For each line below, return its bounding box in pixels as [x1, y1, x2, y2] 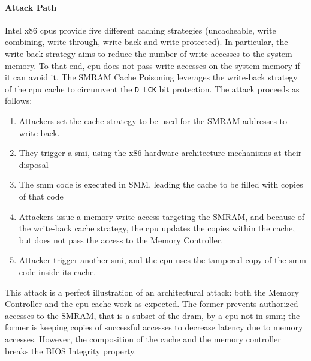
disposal [19, 158, 49, 170]
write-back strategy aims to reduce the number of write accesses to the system [5, 47, 292, 59]
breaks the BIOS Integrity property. [5, 344, 137, 357]
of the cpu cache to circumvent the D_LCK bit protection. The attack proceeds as [5, 82, 300, 95]
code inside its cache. [19, 265, 96, 278]
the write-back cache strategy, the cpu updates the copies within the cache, [19, 222, 295, 234]
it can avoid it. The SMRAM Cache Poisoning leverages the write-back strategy [5, 71, 298, 83]
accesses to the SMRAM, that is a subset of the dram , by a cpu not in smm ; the [5, 309, 300, 321]
